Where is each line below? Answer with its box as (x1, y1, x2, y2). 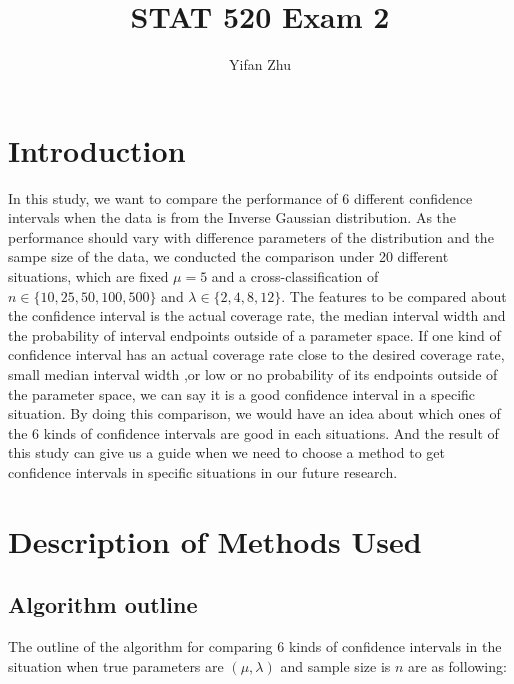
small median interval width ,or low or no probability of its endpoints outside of (8, 364, 498, 384)
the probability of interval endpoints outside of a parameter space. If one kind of (8, 324, 501, 345)
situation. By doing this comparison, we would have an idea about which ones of (8, 403, 501, 424)
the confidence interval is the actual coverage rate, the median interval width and (8, 305, 506, 326)
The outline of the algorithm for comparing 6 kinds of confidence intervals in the (8, 636, 502, 657)
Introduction (8, 129, 186, 170)
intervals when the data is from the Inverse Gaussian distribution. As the (8, 207, 457, 228)
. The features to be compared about (281, 285, 507, 306)
